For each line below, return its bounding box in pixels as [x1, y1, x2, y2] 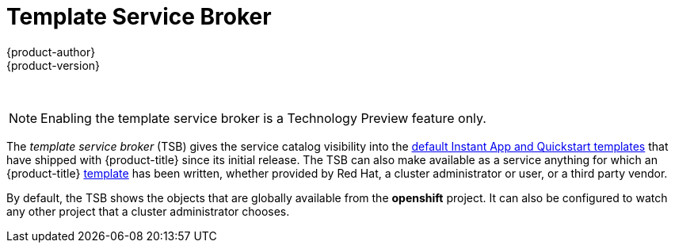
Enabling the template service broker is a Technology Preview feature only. [40, 109, 486, 126]
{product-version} [6, 58, 101, 72]
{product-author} [6, 44, 96, 59]
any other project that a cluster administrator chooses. [6, 204, 290, 218]
